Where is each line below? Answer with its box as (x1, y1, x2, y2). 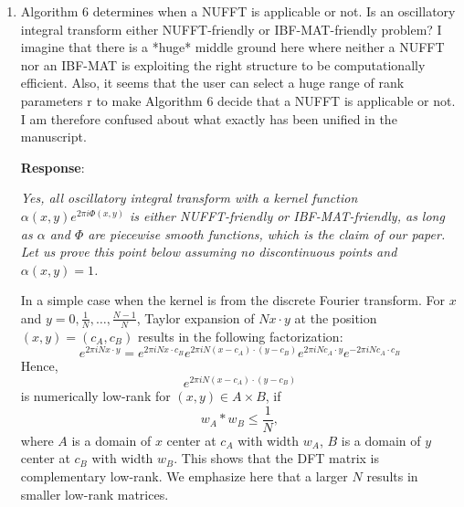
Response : (20, 157, 85, 176)
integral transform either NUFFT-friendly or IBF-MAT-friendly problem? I (20, 19, 442, 38)
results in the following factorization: (137, 326, 343, 345)
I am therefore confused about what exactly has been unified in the (20, 109, 397, 128)
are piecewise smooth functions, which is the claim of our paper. (88, 224, 446, 243)
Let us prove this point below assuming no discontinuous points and (20, 242, 397, 261)
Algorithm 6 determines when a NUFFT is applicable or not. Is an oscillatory (20, 2, 456, 20)
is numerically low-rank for (20, 386, 171, 406)
